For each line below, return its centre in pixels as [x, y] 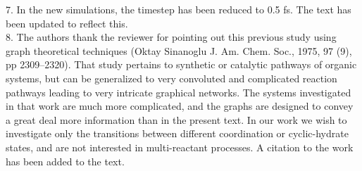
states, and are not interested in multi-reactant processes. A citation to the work [180, 147]
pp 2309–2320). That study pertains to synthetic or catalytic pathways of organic [181, 64]
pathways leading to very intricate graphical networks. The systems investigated [179, 92]
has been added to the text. [65, 161]
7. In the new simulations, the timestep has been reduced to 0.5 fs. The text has [179, 9]
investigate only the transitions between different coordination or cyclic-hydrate [177, 133]
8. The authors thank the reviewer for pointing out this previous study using [171, 37]
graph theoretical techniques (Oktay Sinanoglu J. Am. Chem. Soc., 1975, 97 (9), [179, 50]
